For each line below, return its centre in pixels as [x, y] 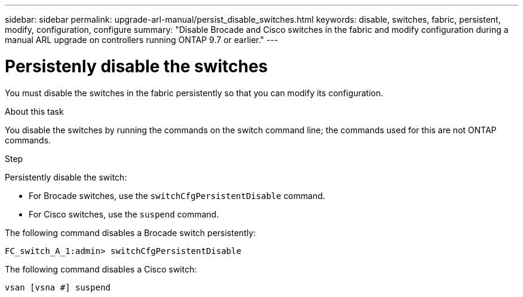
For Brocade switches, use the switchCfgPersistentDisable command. [177, 195]
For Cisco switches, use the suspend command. [124, 214]
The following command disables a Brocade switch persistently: [130, 232]
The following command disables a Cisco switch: [101, 269]
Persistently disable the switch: [66, 177]
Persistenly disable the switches [136, 66]
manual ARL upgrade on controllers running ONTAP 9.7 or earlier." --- [141, 40]
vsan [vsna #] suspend [58, 287]
